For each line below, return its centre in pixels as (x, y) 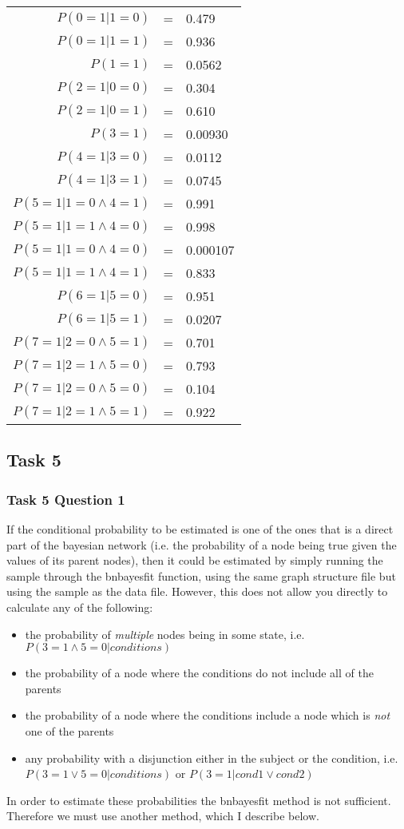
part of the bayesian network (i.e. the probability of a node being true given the (202, 544)
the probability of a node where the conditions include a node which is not (208, 715)
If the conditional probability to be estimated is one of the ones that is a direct (200, 529)
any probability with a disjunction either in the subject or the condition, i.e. (212, 758)
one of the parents (69, 730)
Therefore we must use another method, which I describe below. (163, 816)
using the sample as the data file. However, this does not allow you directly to (197, 591)
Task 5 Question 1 (66, 499)
